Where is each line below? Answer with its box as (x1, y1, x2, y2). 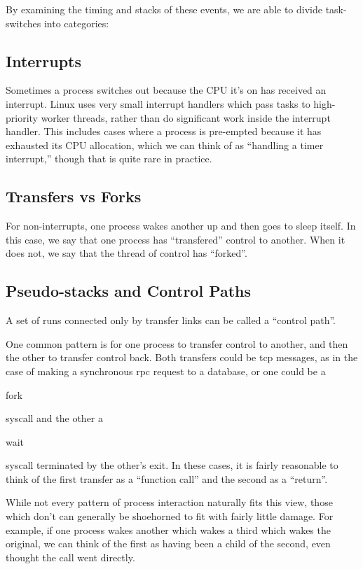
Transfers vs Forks (6, 185, 142, 207)
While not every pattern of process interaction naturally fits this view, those (6, 495, 333, 510)
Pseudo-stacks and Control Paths (6, 280, 252, 302)
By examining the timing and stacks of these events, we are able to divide (6, 2, 322, 16)
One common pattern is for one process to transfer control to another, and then (6, 336, 348, 351)
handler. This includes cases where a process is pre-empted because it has (6, 124, 322, 139)
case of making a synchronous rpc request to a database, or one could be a (6, 363, 326, 378)
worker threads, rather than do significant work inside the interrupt (41, 110, 331, 125)
